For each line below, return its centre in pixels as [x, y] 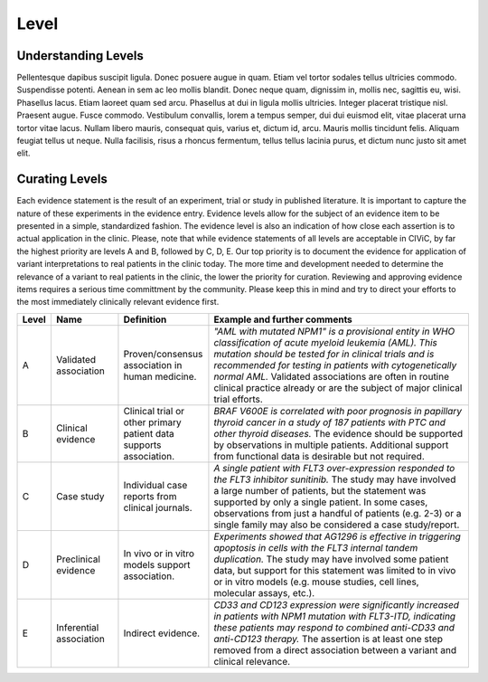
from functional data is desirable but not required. [319, 456]
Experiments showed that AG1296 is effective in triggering [337, 536]
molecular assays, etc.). [264, 592]
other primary [152, 422]
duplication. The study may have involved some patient [331, 559]
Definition [145, 319]
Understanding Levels [80, 56]
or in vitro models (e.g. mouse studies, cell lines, [316, 582]
